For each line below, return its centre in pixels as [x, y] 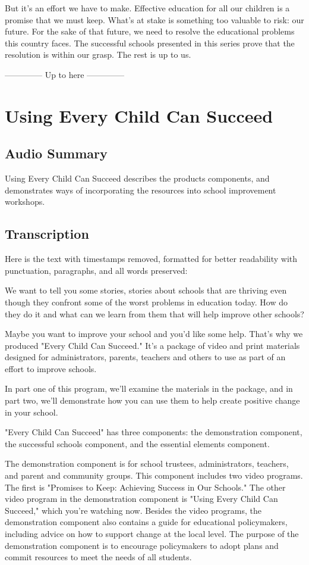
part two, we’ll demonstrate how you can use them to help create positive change [152, 400]
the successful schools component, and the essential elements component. [137, 443]
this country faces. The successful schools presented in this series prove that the [150, 43]
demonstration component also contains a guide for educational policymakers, [146, 522]
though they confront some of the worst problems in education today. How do [146, 302]
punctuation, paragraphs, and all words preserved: [96, 270]
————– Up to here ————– [65, 74]
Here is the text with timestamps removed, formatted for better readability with [151, 259]
